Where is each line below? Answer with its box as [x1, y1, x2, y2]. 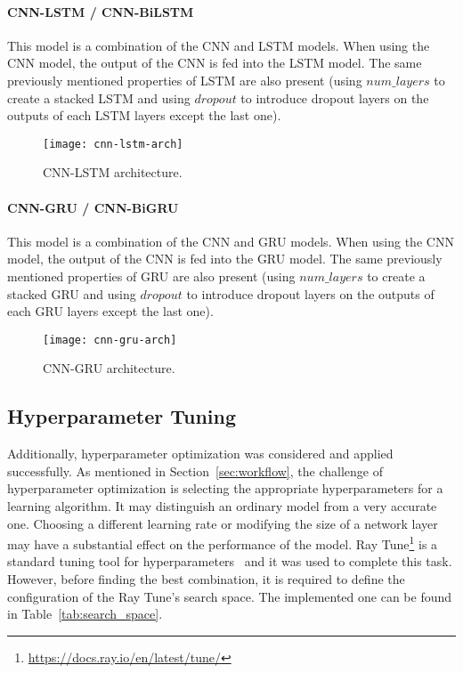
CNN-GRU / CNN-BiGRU [7, 198, 179, 216]
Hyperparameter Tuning [7, 402, 237, 430]
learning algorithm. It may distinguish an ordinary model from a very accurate [7, 497, 437, 515]
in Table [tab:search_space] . [7, 604, 163, 623]
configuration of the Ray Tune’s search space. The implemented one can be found [7, 587, 452, 605]
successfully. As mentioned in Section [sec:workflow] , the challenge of [7, 461, 383, 480]
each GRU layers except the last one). [7, 302, 214, 320]
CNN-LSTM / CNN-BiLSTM [7, 2, 194, 20]
